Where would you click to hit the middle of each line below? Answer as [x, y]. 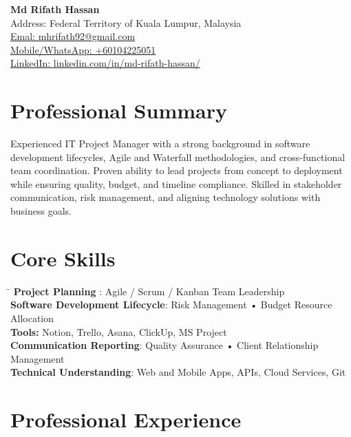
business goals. [41, 211]
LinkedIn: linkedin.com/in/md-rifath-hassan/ [105, 63]
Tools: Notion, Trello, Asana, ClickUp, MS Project [119, 331]
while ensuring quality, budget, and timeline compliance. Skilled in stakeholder [176, 183]
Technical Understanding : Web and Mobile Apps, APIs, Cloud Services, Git [178, 372]
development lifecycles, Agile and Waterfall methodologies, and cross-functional [178, 157]
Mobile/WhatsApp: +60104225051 [83, 49]
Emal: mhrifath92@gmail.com [73, 36]
